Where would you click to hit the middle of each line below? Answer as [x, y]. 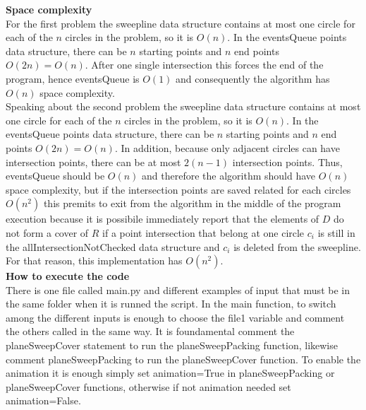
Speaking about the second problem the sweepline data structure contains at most [183, 106]
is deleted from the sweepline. [297, 246]
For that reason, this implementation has [94, 260]
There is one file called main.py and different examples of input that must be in [178, 289]
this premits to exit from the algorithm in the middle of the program [192, 203]
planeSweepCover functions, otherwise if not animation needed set [148, 386]
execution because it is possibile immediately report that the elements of [163, 219]
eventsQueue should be [55, 176]
